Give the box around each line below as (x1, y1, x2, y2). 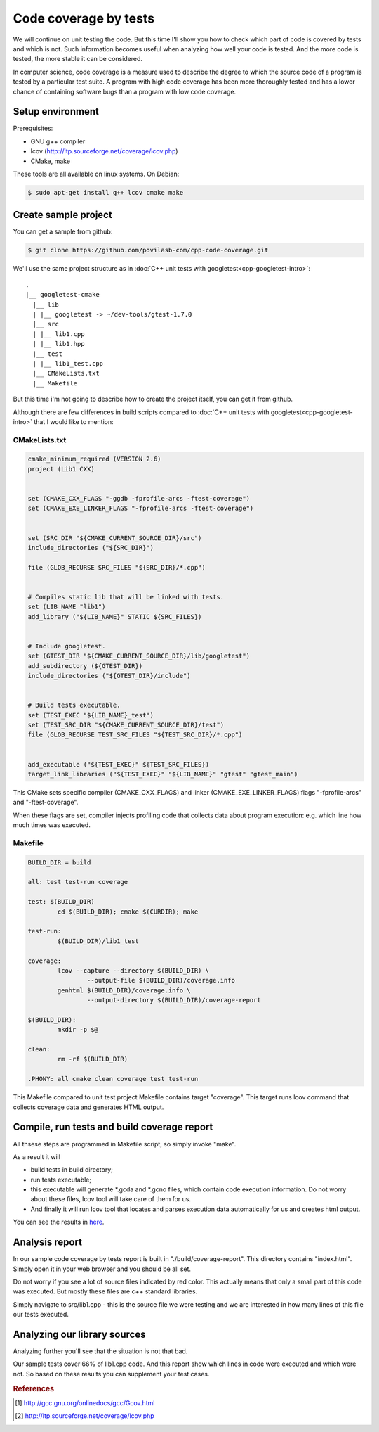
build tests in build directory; (30, 1165, 114, 1174)
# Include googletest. (27, 642, 106, 650)
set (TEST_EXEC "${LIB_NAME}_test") (27, 711, 154, 719)
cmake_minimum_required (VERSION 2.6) (27, 455, 161, 464)
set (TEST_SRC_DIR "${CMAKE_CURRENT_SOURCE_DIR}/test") (27, 721, 225, 729)
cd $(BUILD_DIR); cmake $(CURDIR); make (57, 907, 199, 916)
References (13, 1383, 55, 1393)
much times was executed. (13, 821, 91, 829)
